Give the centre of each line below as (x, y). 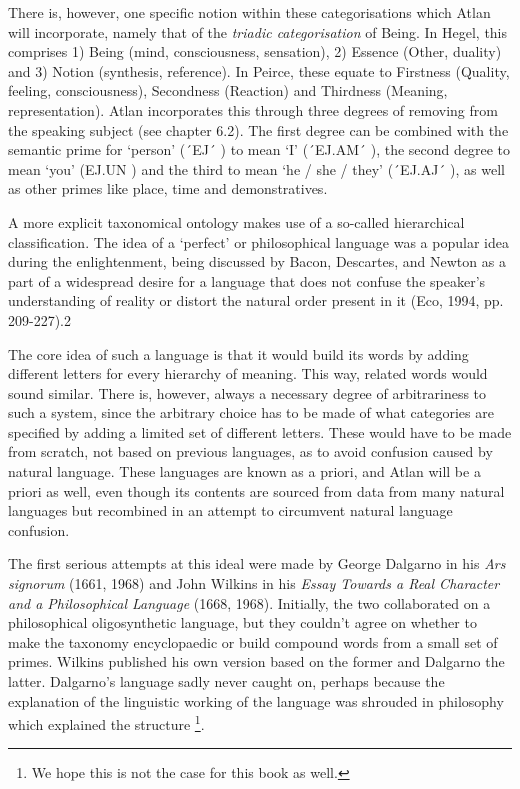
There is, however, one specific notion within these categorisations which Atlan (249, 12)
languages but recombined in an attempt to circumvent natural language (230, 510)
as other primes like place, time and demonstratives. (168, 188)
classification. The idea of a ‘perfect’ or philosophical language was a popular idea (258, 241)
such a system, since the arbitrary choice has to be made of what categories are (251, 412)
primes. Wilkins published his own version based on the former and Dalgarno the (256, 661)
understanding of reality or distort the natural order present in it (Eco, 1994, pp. (256, 300)
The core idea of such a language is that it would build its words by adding (238, 353)
